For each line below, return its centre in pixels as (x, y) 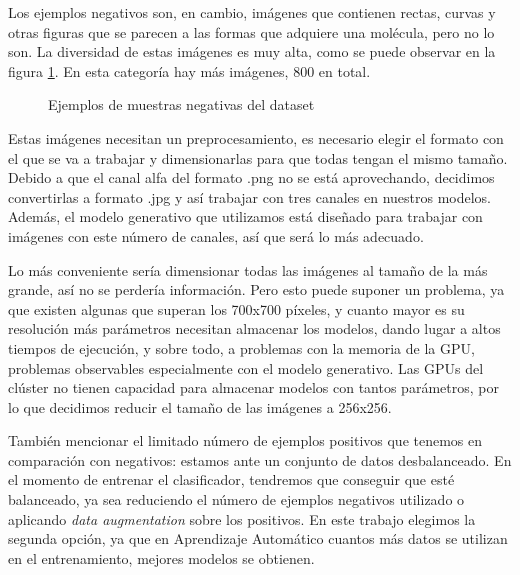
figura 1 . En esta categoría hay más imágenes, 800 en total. (189, 70)
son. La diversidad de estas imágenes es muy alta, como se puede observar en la (252, 51)
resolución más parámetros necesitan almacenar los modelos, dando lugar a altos (254, 328)
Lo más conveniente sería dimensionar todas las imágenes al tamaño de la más (248, 269)
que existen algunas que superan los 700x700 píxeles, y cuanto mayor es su (236, 308)
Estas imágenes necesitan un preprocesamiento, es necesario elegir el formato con (256, 137)
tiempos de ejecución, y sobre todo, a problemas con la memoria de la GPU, (241, 347)
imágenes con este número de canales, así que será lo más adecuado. (216, 235)
